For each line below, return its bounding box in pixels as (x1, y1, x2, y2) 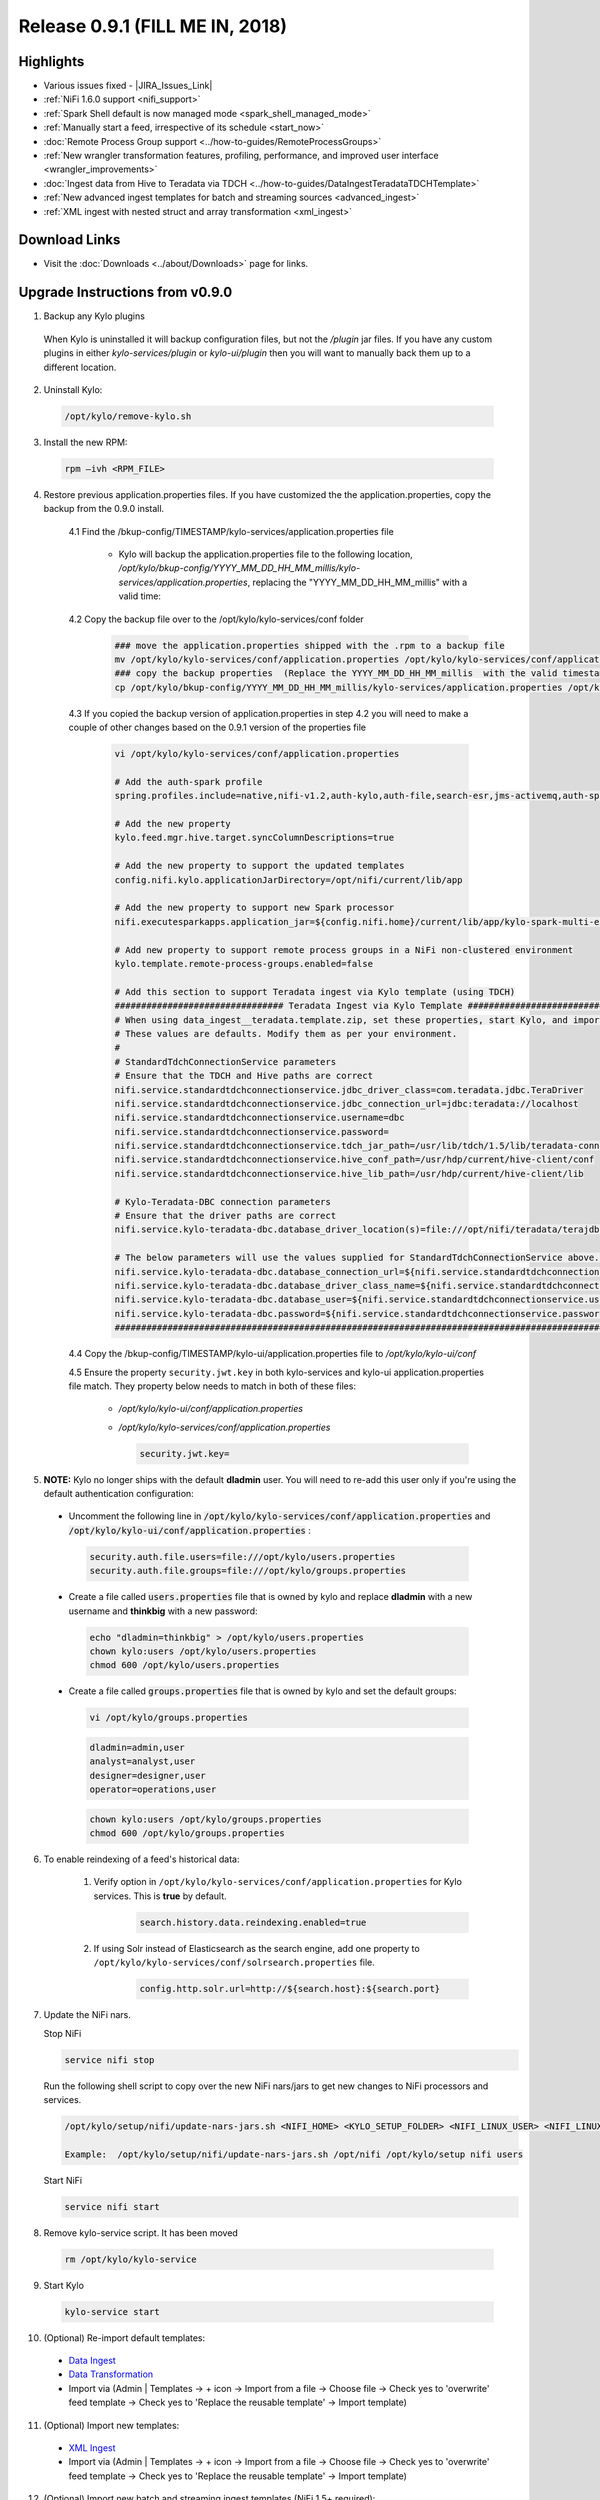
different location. (43, 361, 117, 373)
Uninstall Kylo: (43, 383, 103, 395)
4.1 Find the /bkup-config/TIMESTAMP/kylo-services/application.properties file (68, 525, 394, 537)
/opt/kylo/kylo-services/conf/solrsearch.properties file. (93, 1956, 375, 1969)
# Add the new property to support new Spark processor (114, 902, 395, 914)
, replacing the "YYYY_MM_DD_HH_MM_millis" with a (247, 576, 468, 588)
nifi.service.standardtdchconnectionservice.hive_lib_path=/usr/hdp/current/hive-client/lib (114, 1168, 584, 1179)
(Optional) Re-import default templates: (43, 2331, 206, 2344)
